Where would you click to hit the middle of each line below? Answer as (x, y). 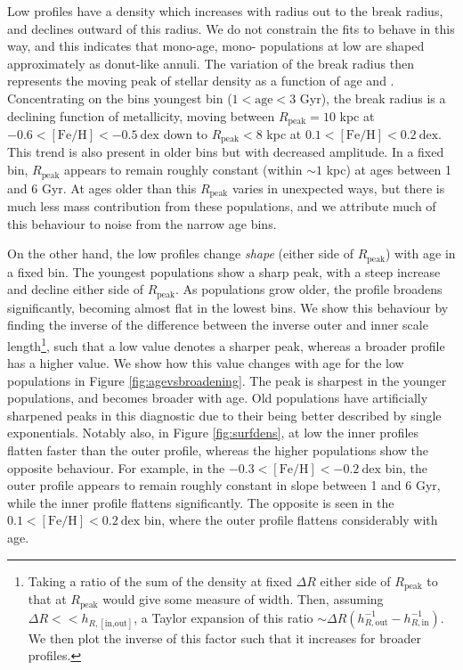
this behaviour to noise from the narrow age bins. (142, 223)
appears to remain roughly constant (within (183, 170)
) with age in (421, 253)
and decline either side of (75, 289)
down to (186, 134)
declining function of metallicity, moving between (141, 115)
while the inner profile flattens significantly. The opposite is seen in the (201, 502)
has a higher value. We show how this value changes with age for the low (206, 363)
